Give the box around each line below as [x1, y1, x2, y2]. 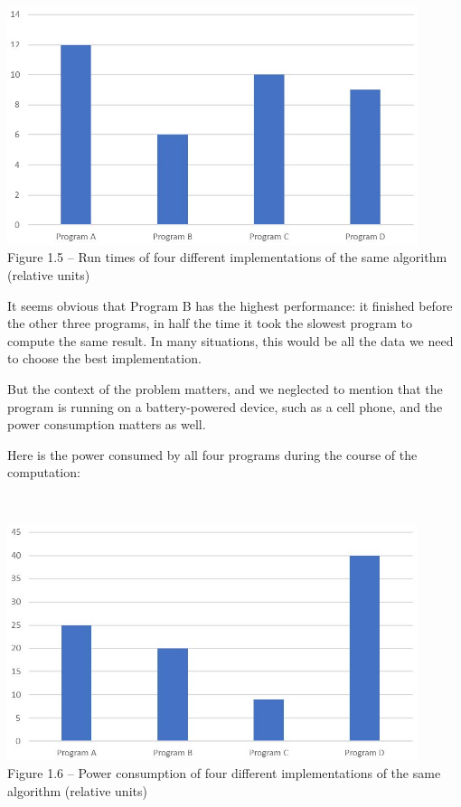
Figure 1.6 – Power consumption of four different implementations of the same [7, 764, 441, 783]
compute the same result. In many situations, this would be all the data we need [7, 331, 454, 350]
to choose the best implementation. [7, 349, 202, 368]
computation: [7, 463, 80, 482]
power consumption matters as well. [7, 415, 206, 434]
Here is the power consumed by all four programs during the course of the [7, 445, 418, 464]
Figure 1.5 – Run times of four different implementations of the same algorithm [7, 248, 447, 267]
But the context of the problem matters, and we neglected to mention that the [7, 379, 443, 398]
